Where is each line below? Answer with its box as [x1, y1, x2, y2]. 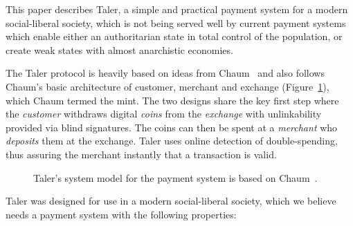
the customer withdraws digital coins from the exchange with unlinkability [6, 106, 322, 121]
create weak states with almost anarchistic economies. [6, 42, 233, 57]
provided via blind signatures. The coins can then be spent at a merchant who [6, 120, 338, 134]
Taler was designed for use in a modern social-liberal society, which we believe [6, 194, 336, 208]
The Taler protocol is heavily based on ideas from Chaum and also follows [6, 66, 325, 80]
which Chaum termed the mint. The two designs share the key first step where [6, 93, 339, 107]
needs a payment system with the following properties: [6, 207, 237, 221]
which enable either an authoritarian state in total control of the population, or [6, 29, 343, 44]
